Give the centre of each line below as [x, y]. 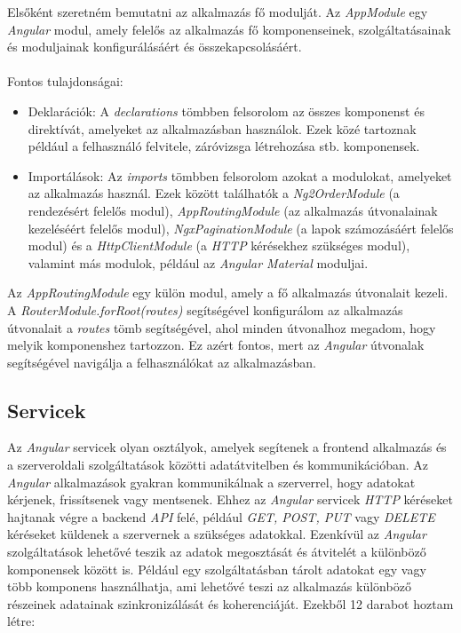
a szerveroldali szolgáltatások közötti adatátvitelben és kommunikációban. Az [218, 465]
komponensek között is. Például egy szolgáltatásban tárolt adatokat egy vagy [217, 569]
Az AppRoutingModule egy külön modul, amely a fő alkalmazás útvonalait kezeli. [228, 293]
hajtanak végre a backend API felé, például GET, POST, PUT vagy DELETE [221, 516]
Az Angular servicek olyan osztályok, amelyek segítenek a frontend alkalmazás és [227, 447]
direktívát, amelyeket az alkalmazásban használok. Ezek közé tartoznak [222, 128]
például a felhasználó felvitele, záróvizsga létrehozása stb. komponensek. [224, 146]
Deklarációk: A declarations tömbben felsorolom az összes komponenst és [226, 111]
